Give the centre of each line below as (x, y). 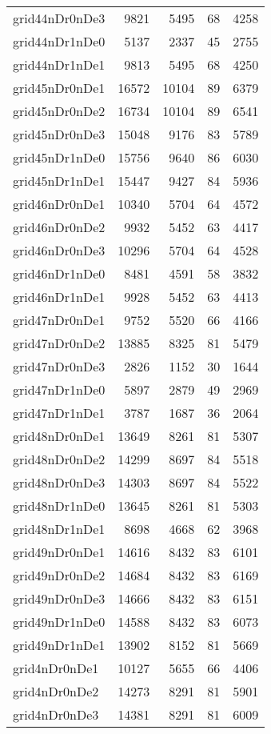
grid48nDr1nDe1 (59, 529)
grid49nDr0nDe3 (59, 598)
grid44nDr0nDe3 (59, 18)
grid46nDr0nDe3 (59, 250)
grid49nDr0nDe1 (59, 552)
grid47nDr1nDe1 (59, 413)
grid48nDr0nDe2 (59, 459)
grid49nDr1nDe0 (59, 622)
